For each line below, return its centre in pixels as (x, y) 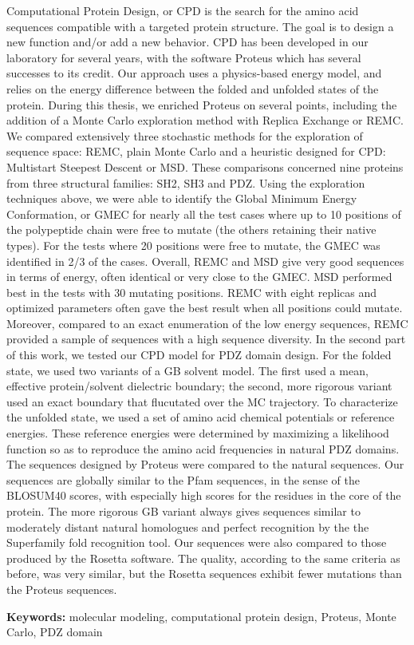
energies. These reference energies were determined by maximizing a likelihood (198, 433)
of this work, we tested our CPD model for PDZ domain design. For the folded (199, 355)
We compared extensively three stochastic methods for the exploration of (185, 135)
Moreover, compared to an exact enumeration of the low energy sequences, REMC (207, 323)
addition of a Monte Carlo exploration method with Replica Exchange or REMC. (205, 120)
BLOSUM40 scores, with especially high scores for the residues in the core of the (204, 495)
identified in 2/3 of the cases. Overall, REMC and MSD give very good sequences (205, 261)
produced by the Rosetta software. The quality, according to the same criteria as (203, 558)
